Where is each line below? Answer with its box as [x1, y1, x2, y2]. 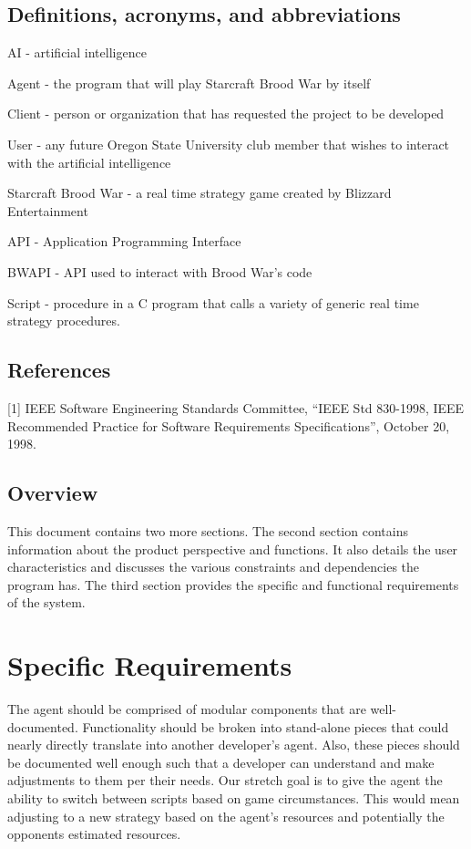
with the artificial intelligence [7, 152, 171, 171]
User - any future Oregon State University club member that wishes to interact [7, 134, 450, 153]
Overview [7, 479, 98, 507]
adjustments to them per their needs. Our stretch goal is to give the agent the [7, 771, 443, 790]
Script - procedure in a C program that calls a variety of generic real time [7, 293, 419, 312]
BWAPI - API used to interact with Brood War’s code [7, 262, 312, 281]
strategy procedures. [7, 311, 120, 330]
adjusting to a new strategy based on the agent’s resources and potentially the [7, 806, 445, 825]
